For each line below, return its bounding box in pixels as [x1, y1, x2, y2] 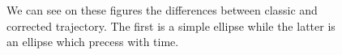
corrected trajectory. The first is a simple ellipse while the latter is [6, 17, 336, 34]
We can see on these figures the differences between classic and [6, 2, 318, 18]
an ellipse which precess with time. [6, 33, 179, 50]
